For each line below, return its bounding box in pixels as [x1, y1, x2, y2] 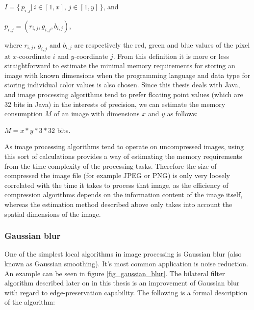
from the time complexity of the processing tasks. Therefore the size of [4, 160, 217, 171]
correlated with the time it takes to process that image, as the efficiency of [4, 180, 229, 190]
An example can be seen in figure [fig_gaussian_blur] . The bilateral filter [4, 268, 225, 278]
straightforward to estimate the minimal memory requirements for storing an [4, 60, 235, 71]
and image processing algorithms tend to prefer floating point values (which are [4, 89, 243, 99]
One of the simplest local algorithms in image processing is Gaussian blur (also [4, 249, 242, 259]
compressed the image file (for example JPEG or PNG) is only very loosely [4, 170, 230, 181]
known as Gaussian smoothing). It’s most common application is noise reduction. [4, 258, 248, 268]
